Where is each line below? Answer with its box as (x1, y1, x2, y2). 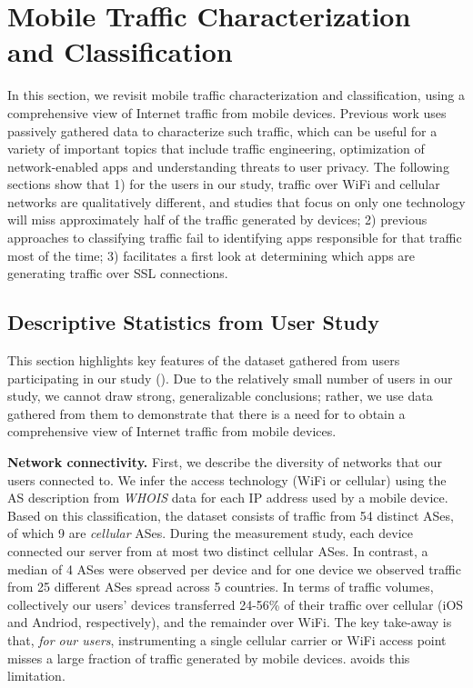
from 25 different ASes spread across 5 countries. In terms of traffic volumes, (7, 577, 434, 596)
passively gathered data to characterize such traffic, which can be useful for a (7, 121, 438, 140)
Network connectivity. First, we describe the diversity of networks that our (7, 453, 443, 472)
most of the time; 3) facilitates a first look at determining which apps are (7, 245, 416, 264)
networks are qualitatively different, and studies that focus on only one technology (7, 192, 466, 211)
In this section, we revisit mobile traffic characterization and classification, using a (7, 85, 466, 105)
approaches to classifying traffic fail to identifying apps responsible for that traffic (7, 228, 462, 247)
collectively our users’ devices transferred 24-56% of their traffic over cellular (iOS (7, 594, 464, 613)
